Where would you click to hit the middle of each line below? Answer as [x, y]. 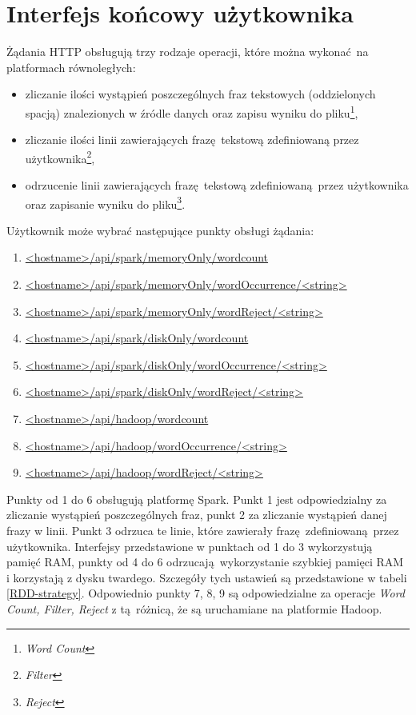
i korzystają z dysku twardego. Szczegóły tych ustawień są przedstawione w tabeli [207, 577]
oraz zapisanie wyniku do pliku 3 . [105, 202]
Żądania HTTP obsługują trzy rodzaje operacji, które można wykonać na [188, 52]
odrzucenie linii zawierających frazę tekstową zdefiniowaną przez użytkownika [217, 185]
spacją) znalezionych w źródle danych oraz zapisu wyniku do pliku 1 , [192, 111]
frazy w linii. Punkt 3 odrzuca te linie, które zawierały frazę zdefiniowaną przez [203, 530]
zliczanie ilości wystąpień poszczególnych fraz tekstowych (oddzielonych [200, 94]
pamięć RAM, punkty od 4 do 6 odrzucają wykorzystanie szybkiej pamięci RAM [205, 562]
